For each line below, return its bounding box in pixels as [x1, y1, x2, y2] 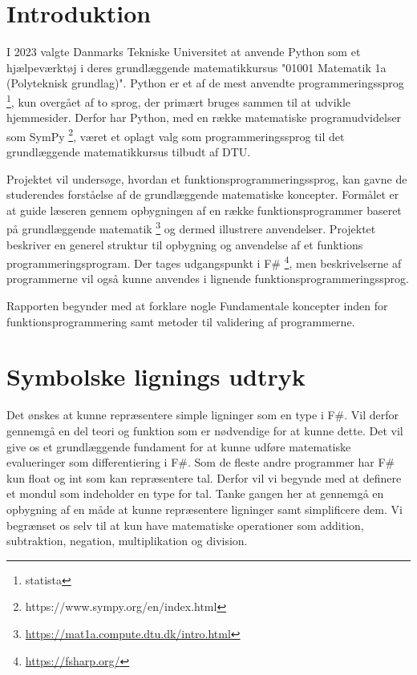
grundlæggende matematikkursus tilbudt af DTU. [6, 143, 251, 160]
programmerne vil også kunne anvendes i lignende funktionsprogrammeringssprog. [6, 270, 409, 287]
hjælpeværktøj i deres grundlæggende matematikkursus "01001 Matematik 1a [6, 59, 387, 75]
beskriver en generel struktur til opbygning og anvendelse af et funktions [6, 236, 363, 253]
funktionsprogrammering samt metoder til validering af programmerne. [6, 313, 355, 329]
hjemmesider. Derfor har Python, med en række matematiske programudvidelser [6, 109, 402, 126]
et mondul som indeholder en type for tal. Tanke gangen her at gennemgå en [6, 485, 384, 502]
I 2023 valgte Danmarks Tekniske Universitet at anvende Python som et [6, 43, 361, 60]
